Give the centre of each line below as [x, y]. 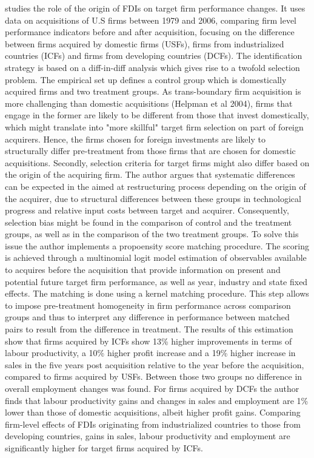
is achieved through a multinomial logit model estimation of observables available [156, 258]
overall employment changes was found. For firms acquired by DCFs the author [152, 388]
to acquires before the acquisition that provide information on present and [143, 270]
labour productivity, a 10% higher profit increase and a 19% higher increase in [150, 353]
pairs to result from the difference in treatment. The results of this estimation [149, 329]
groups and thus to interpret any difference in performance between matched [147, 317]
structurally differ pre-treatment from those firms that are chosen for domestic [150, 151]
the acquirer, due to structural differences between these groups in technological [153, 198]
